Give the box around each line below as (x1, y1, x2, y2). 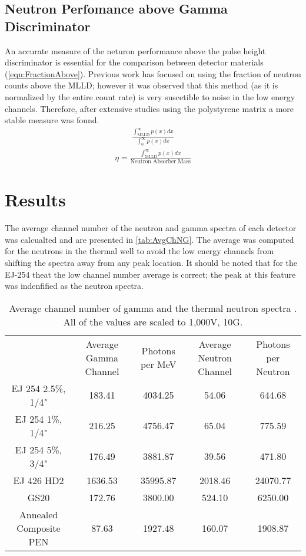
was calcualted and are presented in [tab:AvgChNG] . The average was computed (5, 233, 294, 245)
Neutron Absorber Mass (130, 159, 191, 165)
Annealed (19, 507, 58, 521)
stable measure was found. (5, 114, 99, 126)
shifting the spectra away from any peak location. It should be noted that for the (5, 256, 297, 269)
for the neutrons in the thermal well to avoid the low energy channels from (5, 245, 274, 257)
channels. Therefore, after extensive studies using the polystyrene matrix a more (5, 102, 294, 114)
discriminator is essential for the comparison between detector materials (5, 56, 264, 68)
